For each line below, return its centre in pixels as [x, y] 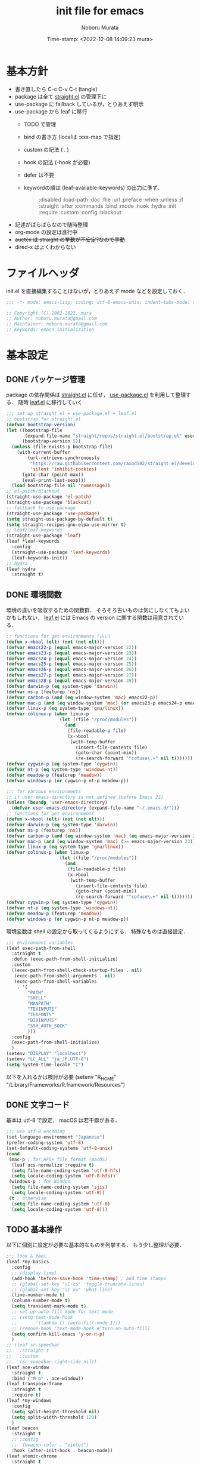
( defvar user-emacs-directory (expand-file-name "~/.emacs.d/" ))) [96, 808]
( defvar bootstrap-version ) [41, 425]
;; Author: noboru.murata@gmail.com [51, 319]
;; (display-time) [35, 1273]
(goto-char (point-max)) [53, 475]
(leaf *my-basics [28, 1262]
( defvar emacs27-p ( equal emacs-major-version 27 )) [71, 675]
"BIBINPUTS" [43, 1020]
